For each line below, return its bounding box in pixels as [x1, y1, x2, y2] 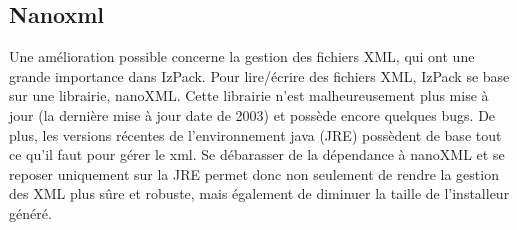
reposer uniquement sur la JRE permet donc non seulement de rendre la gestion [9, 163, 499, 184]
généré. [9, 202, 52, 223]
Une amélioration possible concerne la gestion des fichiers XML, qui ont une [9, 46, 475, 67]
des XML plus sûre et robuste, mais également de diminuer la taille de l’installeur [9, 183, 510, 204]
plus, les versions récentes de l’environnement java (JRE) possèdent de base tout [9, 124, 502, 145]
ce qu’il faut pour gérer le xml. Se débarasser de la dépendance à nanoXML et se [9, 144, 505, 165]
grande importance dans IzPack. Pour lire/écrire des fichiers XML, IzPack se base [9, 65, 510, 86]
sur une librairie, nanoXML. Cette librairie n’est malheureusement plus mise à [9, 85, 489, 106]
